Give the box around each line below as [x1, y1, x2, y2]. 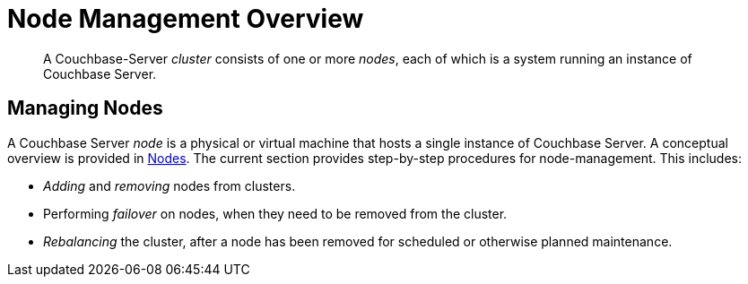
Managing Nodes [7, 97, 163, 120]
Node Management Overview [7, 4, 364, 34]
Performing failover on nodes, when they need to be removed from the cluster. [43, 205, 508, 221]
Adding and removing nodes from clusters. [43, 177, 296, 194]
